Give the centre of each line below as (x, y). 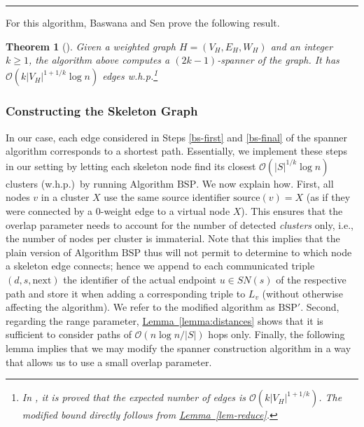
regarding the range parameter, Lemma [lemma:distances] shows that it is (164, 320)
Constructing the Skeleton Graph (102, 111)
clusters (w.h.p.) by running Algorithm (90, 183)
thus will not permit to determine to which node (248, 252)
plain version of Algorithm (62, 252)
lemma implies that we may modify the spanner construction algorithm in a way (178, 348)
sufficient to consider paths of (69, 334)
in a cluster (65, 197)
